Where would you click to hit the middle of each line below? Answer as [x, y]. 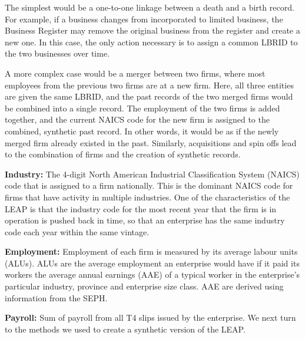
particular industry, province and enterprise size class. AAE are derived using [144, 286]
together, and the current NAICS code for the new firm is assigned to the [137, 119]
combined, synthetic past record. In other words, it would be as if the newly [142, 131]
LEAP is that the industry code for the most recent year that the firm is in [141, 208]
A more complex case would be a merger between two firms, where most [135, 73]
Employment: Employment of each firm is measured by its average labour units [151, 251]
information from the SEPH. [56, 297]
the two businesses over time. [57, 53]
